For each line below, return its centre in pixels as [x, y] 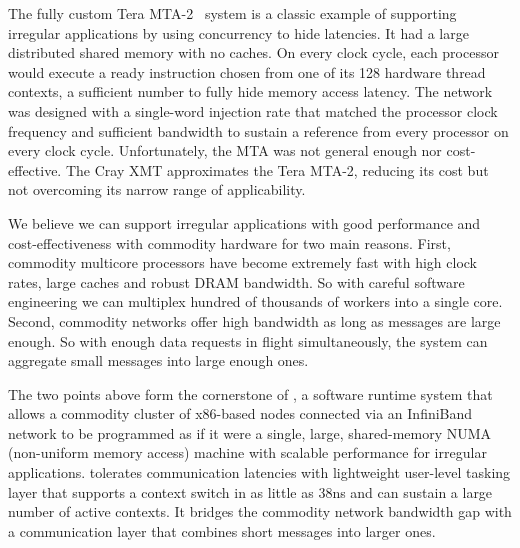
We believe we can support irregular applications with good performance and [244, 222]
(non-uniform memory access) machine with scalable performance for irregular [247, 452]
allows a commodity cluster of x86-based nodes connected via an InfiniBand [240, 413]
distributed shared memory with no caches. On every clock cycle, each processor [253, 52]
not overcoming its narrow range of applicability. [157, 189]
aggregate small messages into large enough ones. [158, 360]
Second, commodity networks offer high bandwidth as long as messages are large [254, 320]
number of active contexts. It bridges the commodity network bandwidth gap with [260, 511]
